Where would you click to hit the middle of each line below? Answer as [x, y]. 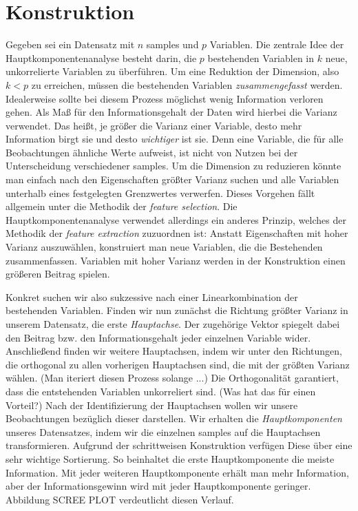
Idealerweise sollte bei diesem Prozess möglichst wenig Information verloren [165, 98]
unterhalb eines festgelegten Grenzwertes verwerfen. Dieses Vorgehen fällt [160, 192]
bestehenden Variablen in [261, 58]
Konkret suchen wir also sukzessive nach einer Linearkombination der [152, 296]
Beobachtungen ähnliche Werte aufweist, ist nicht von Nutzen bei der [152, 152]
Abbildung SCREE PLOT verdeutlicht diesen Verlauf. [120, 499]
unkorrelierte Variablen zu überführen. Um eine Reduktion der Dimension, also [172, 71]
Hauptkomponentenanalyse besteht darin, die [101, 58]
